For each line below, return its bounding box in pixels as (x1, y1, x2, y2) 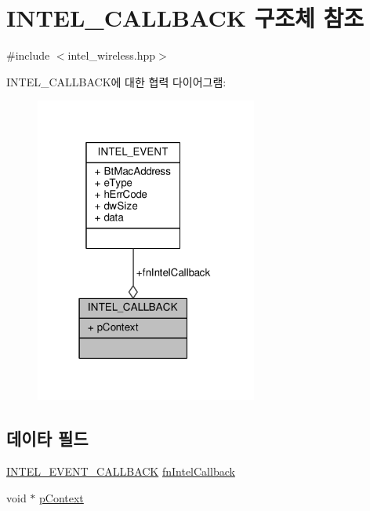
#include (6, 47, 50, 64)
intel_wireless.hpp (67, 47, 155, 64)
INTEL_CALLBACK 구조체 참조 (6, 2, 365, 34)
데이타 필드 (6, 426, 89, 451)
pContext (39, 489, 84, 506)
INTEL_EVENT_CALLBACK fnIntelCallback (6, 463, 235, 480)
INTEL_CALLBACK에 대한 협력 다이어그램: (6, 73, 227, 89)
